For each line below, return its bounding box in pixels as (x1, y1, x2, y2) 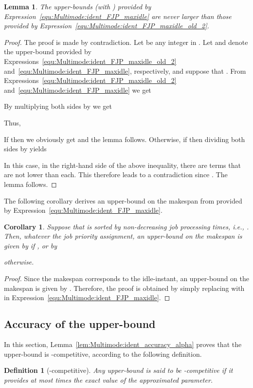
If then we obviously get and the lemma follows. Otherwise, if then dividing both (4, 134, 245, 144)
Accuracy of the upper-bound (4, 316, 156, 331)
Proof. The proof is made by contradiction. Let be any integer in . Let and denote (4, 37, 248, 47)
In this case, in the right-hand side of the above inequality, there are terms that (4, 160, 241, 170)
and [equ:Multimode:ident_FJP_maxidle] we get (4, 84, 151, 95)
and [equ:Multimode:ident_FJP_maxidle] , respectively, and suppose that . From (4, 65, 246, 76)
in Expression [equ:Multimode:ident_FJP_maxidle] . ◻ (4, 292, 170, 303)
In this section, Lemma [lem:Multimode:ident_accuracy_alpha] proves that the (4, 339, 242, 349)
